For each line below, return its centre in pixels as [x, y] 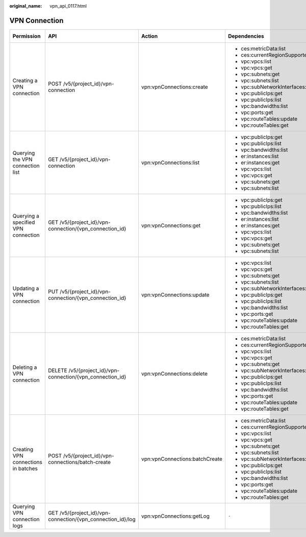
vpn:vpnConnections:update [175, 295]
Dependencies [246, 36]
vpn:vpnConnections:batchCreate [182, 459]
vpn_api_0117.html [68, 6]
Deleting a [25, 367]
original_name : [26, 6]
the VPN [22, 159]
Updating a [26, 288]
